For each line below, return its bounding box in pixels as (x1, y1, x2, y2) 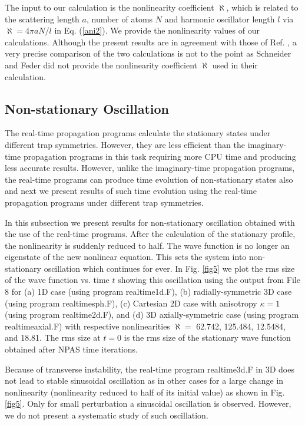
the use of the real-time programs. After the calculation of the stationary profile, (5, 228, 296, 240)
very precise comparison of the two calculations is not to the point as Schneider (5, 47, 291, 60)
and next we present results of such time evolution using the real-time (5, 185, 257, 197)
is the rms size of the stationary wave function (124, 331, 291, 344)
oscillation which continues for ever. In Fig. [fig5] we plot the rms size (44, 262, 295, 274)
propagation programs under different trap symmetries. (5, 196, 204, 208)
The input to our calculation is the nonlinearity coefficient (5, 1, 214, 13)
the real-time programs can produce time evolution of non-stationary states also (5, 173, 293, 185)
